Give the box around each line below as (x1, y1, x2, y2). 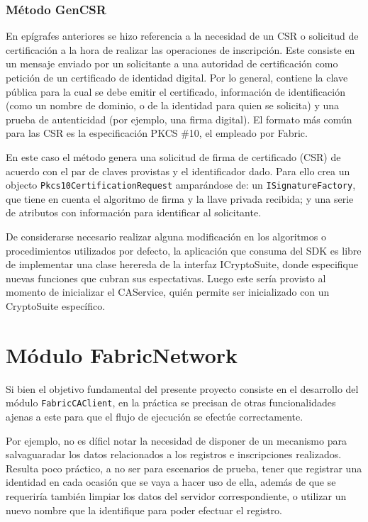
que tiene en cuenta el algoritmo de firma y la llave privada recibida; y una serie (6, 191, 354, 206)
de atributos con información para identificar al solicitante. (6, 205, 262, 220)
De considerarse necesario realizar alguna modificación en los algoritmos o (6, 229, 326, 243)
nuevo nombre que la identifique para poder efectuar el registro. (6, 502, 282, 517)
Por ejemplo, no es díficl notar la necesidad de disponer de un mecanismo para (6, 433, 347, 448)
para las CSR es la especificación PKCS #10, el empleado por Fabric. (6, 126, 308, 140)
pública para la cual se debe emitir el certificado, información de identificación (6, 84, 345, 99)
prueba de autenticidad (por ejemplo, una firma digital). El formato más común (6, 111, 352, 126)
